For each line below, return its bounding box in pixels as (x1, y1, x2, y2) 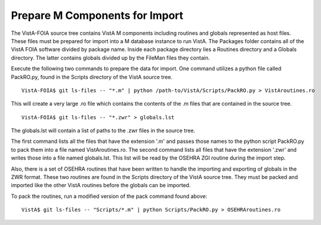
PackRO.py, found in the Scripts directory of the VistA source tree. (11, 73, 173, 80)
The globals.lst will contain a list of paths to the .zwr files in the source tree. (11, 127, 195, 134)
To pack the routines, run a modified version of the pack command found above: (11, 193, 207, 200)
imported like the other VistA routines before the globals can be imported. (11, 182, 191, 189)
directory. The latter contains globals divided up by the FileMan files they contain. (11, 54, 210, 61)
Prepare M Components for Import (11, 9, 184, 22)
